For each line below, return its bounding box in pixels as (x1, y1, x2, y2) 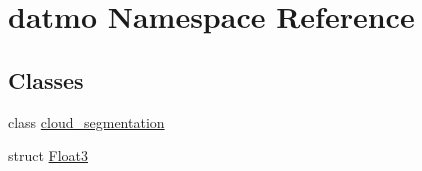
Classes (8, 64, 84, 95)
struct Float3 (8, 145, 89, 166)
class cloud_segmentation (8, 111, 165, 132)
